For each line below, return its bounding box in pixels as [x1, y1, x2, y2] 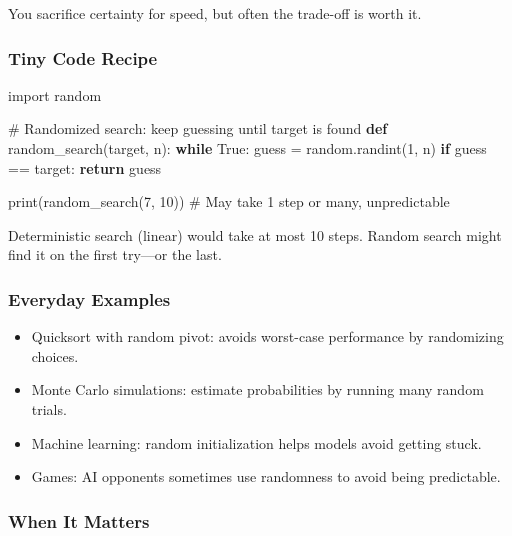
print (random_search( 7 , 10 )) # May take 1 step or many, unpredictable [8, 191, 450, 212]
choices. [31, 345, 79, 366]
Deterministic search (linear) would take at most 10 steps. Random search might [8, 224, 502, 245]
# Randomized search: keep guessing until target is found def [8, 118, 388, 139]
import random [8, 84, 102, 105]
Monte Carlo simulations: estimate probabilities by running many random [31, 379, 484, 400]
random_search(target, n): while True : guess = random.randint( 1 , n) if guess [8, 138, 487, 158]
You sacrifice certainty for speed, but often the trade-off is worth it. [8, 3, 422, 23]
